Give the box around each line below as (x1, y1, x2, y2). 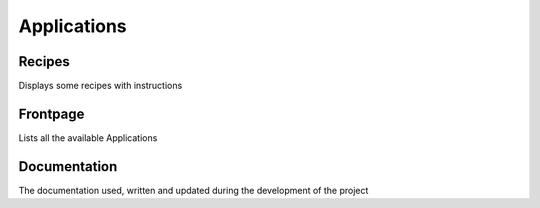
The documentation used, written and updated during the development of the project (18, 184, 369, 196)
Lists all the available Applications (18, 131, 158, 144)
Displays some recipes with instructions (18, 80, 183, 92)
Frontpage (18, 105, 85, 122)
